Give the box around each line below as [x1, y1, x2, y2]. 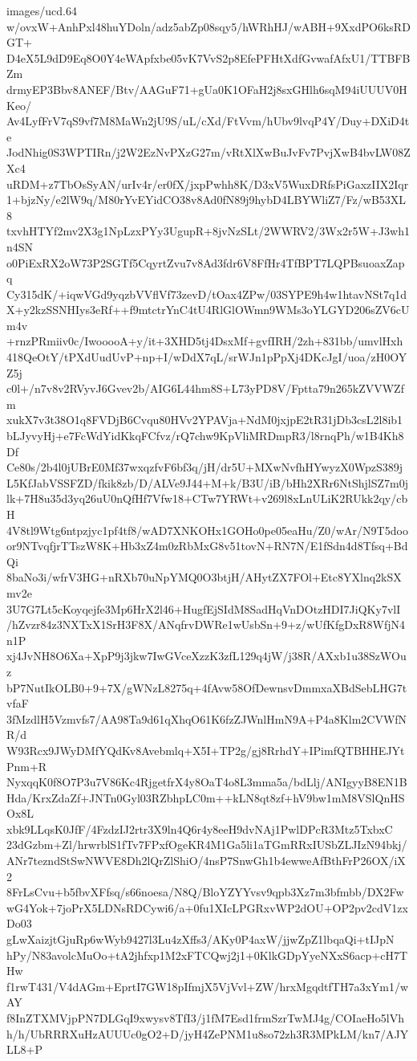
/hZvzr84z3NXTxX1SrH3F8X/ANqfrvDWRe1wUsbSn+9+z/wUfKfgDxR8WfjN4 [6, 616, 406, 633]
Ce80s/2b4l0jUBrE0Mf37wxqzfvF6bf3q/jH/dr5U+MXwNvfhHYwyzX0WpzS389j [6, 459, 403, 475]
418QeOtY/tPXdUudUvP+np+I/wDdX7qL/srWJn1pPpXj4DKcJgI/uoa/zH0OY [6, 349, 407, 365]
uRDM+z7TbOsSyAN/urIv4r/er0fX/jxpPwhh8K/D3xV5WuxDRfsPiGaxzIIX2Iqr [6, 175, 409, 192]
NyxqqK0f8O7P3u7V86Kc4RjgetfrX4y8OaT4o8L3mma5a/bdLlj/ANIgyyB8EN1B [6, 773, 407, 790]
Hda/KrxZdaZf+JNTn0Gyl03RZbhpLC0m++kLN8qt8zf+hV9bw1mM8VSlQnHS [6, 789, 405, 806]
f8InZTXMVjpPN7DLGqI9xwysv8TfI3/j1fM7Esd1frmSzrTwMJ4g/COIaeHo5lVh [6, 1010, 405, 1026]
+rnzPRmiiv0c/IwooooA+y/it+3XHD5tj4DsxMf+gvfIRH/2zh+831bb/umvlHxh [6, 333, 403, 349]
